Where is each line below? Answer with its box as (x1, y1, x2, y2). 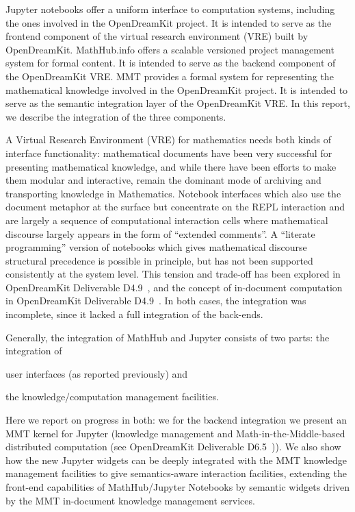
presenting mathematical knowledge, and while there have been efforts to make (5, 159, 337, 173)
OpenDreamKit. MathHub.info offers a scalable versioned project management (5, 42, 334, 56)
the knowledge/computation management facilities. (5, 389, 219, 404)
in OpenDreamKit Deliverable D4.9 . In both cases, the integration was (5, 293, 306, 308)
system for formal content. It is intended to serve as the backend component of (5, 56, 336, 70)
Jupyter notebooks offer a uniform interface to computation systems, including (5, 2, 335, 16)
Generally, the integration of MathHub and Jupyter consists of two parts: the (5, 330, 330, 344)
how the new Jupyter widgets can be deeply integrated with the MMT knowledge (5, 452, 347, 467)
